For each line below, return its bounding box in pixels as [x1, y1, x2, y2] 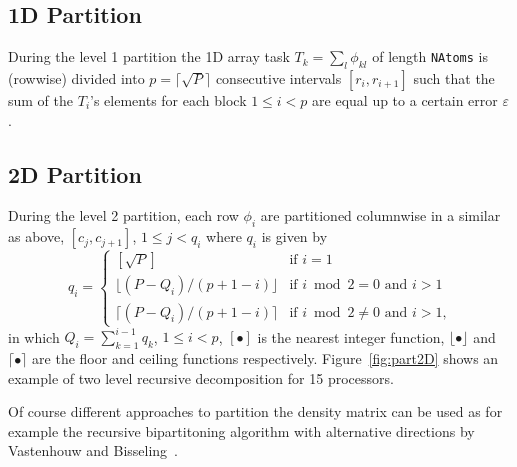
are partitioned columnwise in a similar [260, 205, 501, 226]
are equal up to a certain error [312, 90, 498, 110]
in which [8, 326, 60, 347]
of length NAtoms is [372, 46, 488, 67]
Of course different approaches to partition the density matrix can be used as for [8, 401, 503, 422]
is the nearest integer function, [257, 326, 445, 347]
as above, [8, 226, 65, 247]
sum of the [8, 90, 74, 110]
